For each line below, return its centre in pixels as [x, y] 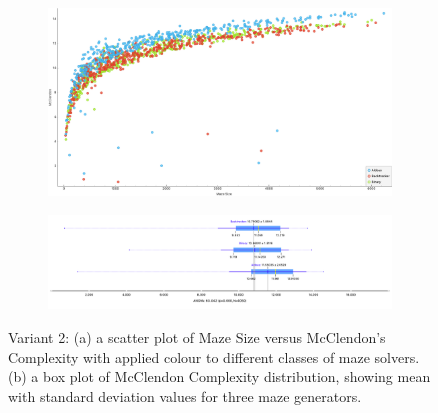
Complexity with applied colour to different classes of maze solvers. [214, 356]
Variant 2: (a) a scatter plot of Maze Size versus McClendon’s [197, 337]
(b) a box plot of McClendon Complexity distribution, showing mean [219, 376]
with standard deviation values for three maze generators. [185, 395]
